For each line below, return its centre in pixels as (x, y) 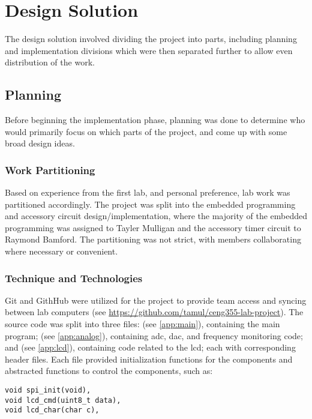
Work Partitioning (50, 170)
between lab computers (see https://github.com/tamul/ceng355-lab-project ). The (154, 312)
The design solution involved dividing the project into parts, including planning (151, 39)
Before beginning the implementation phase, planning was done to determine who (155, 120)
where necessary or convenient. (61, 251)
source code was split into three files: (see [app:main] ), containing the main (142, 324)
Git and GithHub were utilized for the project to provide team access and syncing (156, 300)
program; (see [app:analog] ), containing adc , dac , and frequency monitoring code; (154, 335)
